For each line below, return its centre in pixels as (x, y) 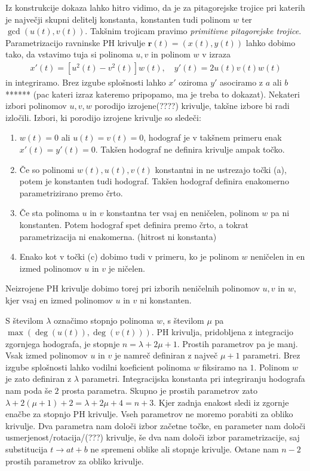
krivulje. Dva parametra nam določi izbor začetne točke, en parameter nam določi (156, 425)
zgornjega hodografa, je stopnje (63, 343)
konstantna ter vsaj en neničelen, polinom (182, 213)
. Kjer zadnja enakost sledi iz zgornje (221, 402)
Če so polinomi (47, 169)
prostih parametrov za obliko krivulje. (75, 461)
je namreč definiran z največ (166, 355)
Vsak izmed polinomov (47, 355)
